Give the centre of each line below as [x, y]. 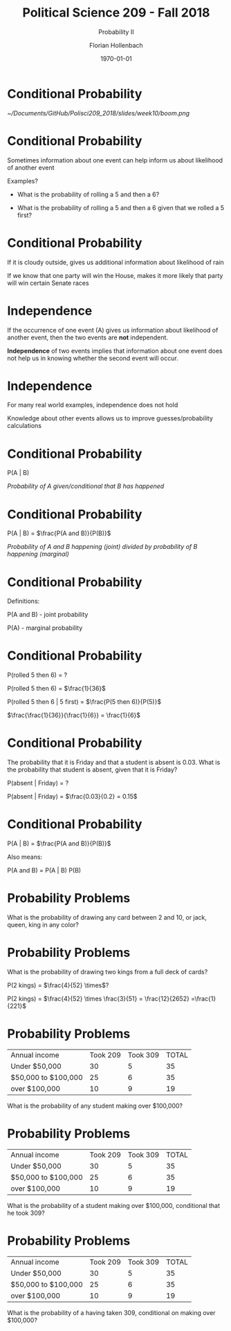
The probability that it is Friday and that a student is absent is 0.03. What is [114, 763]
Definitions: [24, 601]
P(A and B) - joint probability [48, 615]
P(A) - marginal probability [45, 628]
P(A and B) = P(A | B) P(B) [44, 871]
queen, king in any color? [43, 925]
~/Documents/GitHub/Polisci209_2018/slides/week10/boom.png [99, 113]
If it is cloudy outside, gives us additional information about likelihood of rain [116, 262]
